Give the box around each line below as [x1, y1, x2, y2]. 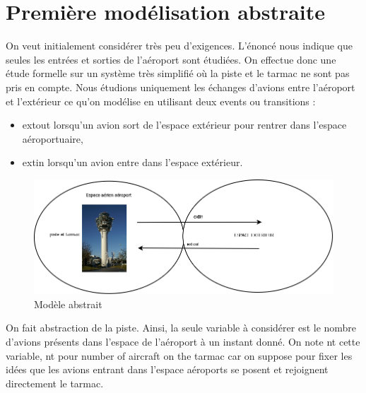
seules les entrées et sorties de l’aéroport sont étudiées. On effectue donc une [6, 52, 336, 66]
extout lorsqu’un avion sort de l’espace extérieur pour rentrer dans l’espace [22, 117, 347, 132]
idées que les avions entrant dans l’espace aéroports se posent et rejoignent [6, 362, 329, 377]
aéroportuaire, [22, 131, 83, 146]
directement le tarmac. [6, 375, 104, 390]
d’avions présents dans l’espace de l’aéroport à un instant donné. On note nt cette [6, 334, 360, 349]
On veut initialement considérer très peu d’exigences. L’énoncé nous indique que [6, 38, 353, 53]
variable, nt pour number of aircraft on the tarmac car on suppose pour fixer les [6, 348, 353, 363]
